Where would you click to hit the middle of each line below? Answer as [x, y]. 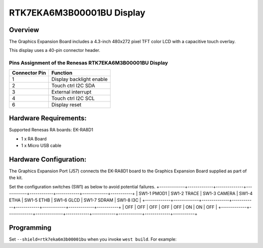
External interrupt [71, 92]
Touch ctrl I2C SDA [73, 85]
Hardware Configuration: [48, 159]
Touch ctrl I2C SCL [73, 98]
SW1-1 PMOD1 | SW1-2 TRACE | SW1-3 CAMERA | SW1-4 [196, 193]
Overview [24, 30]
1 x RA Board [34, 139]
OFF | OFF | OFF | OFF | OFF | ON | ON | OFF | [171, 207]
